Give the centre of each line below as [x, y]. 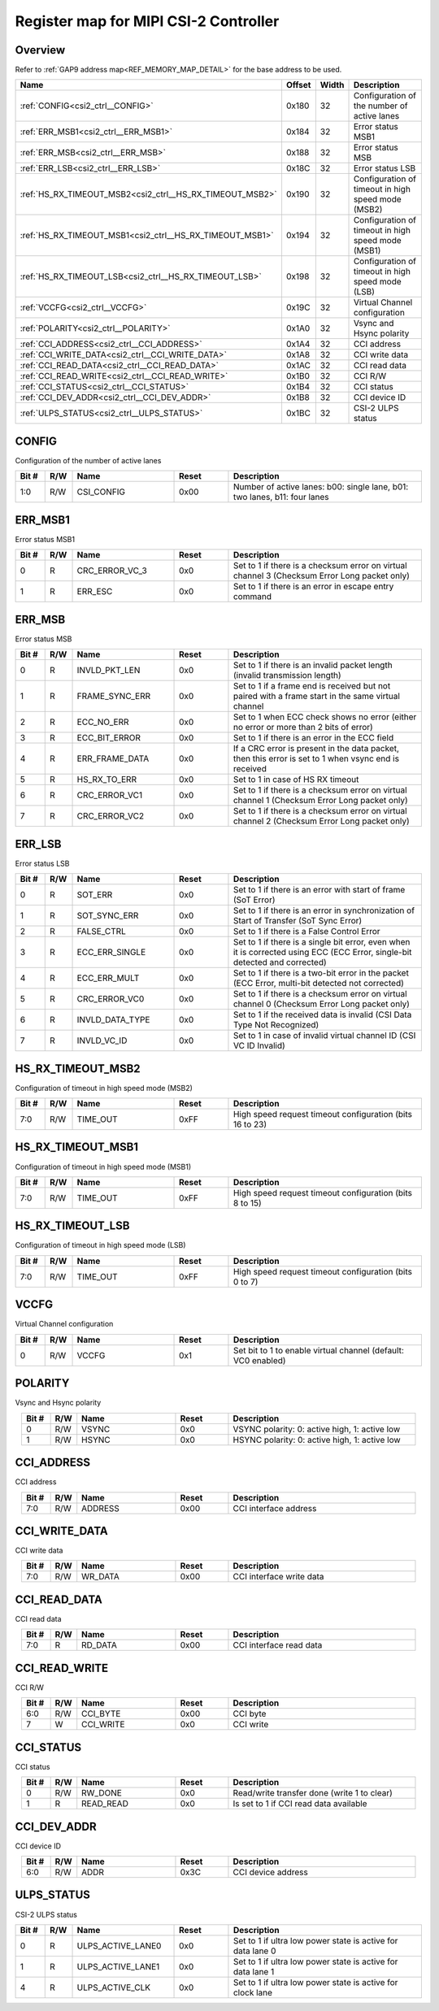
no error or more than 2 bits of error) [303, 728]
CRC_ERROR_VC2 [111, 816]
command [252, 597]
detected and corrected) [280, 962]
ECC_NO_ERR [103, 722]
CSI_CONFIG [101, 492]
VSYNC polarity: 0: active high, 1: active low [317, 1429]
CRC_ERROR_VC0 [111, 999]
